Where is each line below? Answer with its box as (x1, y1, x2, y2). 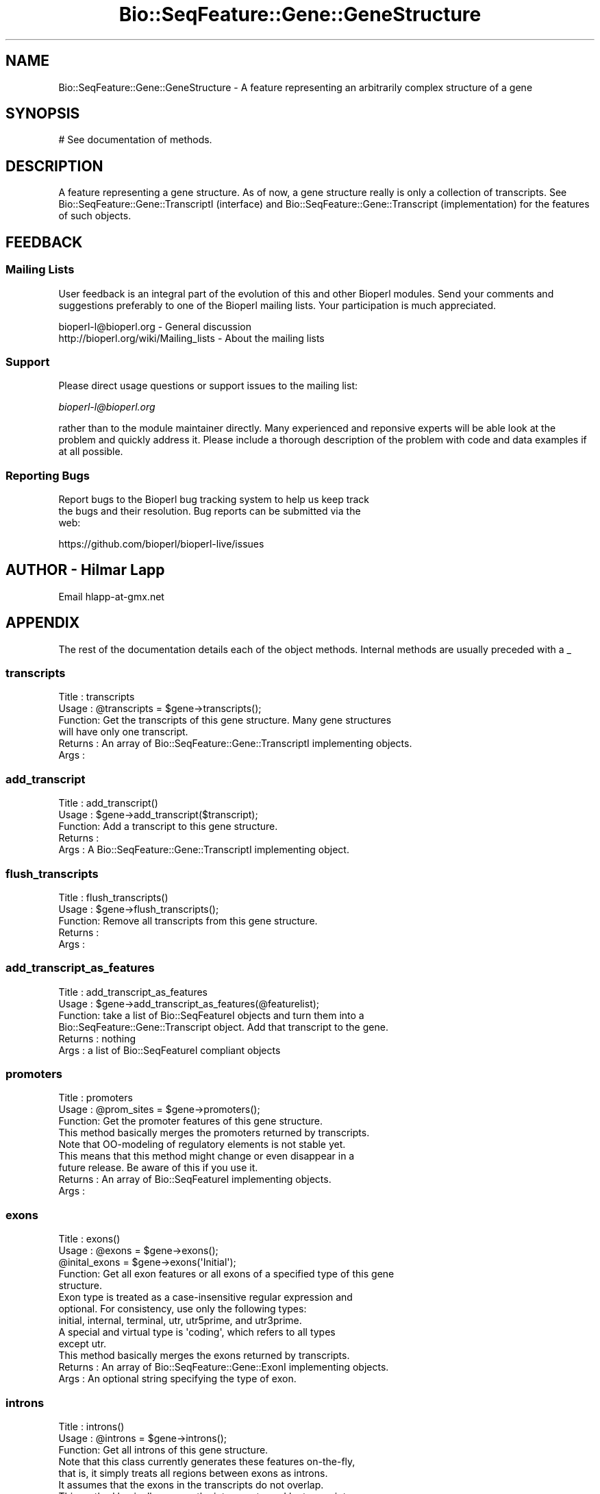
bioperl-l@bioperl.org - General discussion (58, 320, 252, 332)
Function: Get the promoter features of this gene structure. (58, 1115, 323, 1127)
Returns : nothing (58, 1032, 136, 1044)
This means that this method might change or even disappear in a (58, 1150, 355, 1162)
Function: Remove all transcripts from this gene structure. (58, 914, 318, 927)
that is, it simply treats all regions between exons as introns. (58, 1467, 328, 1479)
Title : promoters (58, 1092, 133, 1104)
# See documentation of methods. (58, 134, 212, 146)
